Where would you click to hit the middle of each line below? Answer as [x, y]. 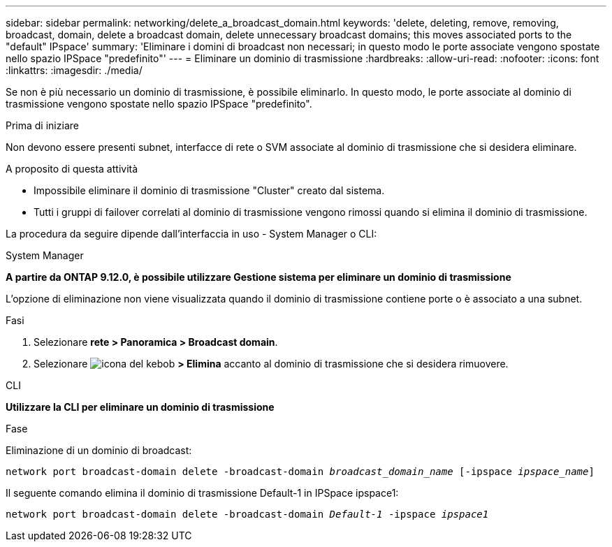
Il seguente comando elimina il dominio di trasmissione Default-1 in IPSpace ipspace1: [202, 493]
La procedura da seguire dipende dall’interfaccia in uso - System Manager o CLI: [191, 234]
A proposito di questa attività [72, 169]
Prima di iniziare [42, 125]
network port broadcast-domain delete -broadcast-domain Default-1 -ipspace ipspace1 [247, 514]
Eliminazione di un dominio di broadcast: [99, 450]
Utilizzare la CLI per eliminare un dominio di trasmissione [140, 407]
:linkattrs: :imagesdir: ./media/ [74, 70]
